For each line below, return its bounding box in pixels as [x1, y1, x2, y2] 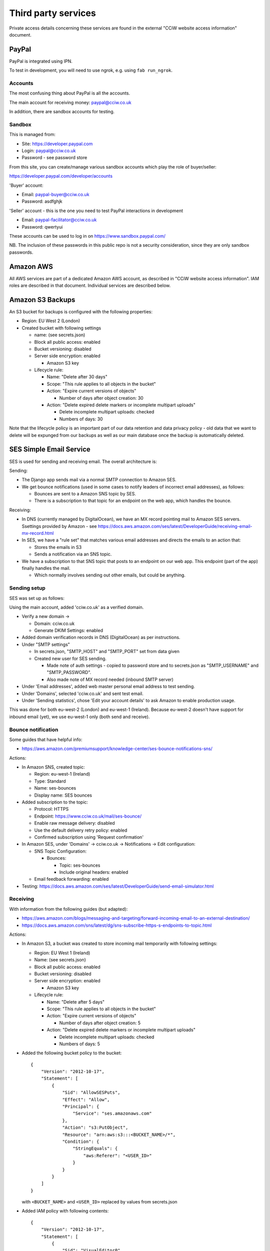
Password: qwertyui [21, 224, 63, 230]
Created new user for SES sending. [34, 656, 107, 662]
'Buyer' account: [9, 182, 43, 188]
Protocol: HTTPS [34, 806, 69, 812]
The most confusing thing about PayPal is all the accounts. [9, 90, 130, 96]
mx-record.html [21, 530, 54, 536]
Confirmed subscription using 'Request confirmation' [34, 834, 144, 840]
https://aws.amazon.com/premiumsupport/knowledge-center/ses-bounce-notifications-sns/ [21, 746, 212, 752]
